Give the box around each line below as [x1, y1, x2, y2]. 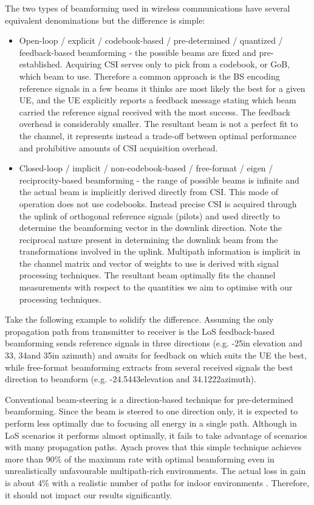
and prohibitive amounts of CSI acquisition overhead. [19, 141, 218, 154]
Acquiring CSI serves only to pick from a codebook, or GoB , [65, 58, 290, 70]
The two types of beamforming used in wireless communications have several [5, 2, 290, 14]
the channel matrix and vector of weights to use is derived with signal [19, 256, 279, 269]
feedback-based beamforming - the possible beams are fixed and [19, 46, 256, 58]
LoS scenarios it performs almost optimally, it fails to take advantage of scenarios [5, 428, 307, 441]
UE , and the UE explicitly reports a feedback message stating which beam [19, 94, 296, 106]
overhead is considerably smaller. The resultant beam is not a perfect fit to [19, 117, 298, 130]
